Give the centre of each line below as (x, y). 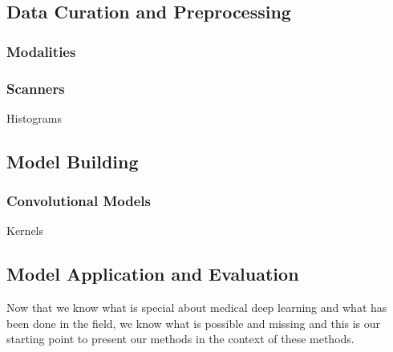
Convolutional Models (79, 201)
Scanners (36, 88)
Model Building (73, 161)
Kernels (25, 231)
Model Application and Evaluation (153, 274)
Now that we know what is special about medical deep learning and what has (197, 307)
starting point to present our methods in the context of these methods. (180, 339)
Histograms (34, 117)
